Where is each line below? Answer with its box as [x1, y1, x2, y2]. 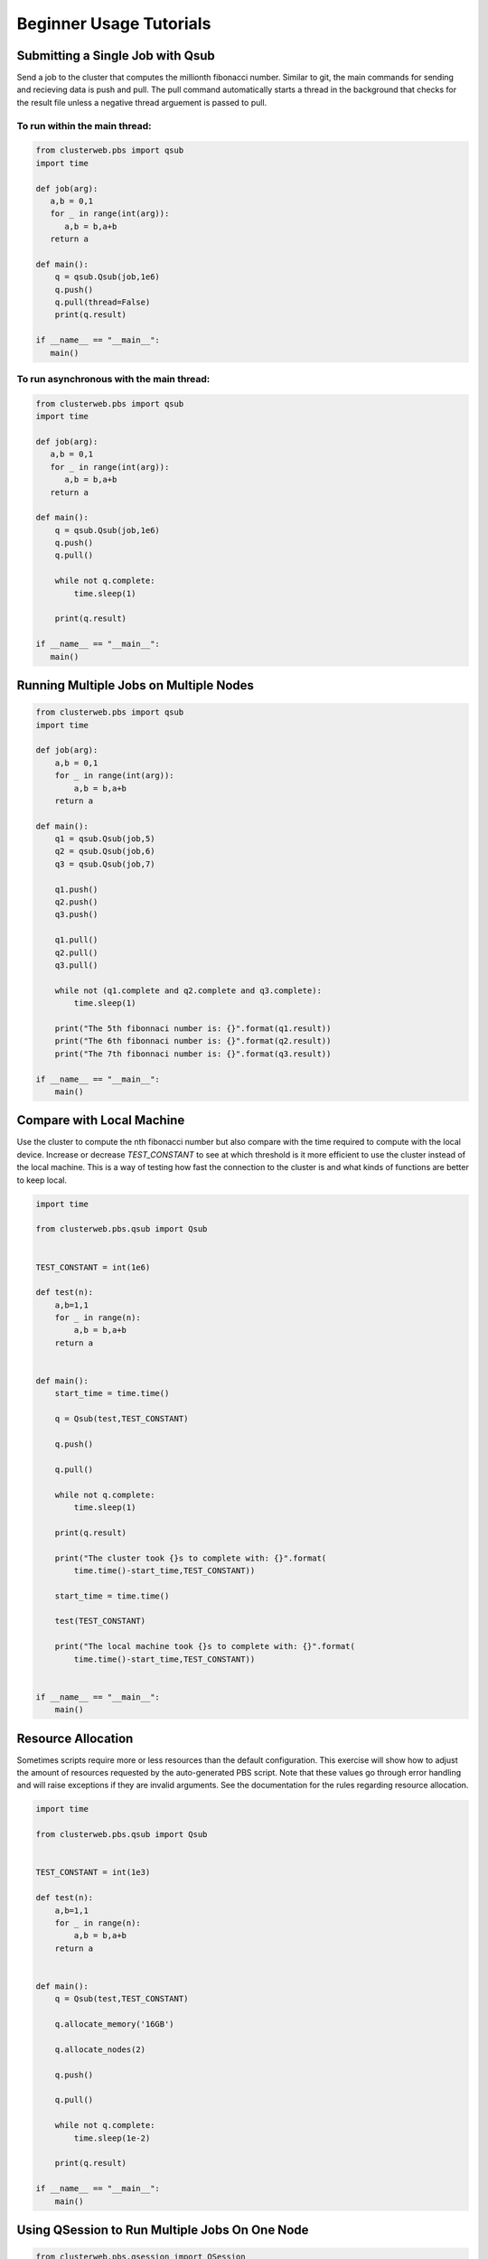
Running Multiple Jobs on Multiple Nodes [16, 678, 255, 693]
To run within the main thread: [16, 119, 152, 132]
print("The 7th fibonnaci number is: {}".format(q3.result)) [54, 1048, 332, 1059]
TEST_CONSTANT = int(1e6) [35, 1261, 151, 1272]
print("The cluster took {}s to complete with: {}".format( [54, 1552, 327, 1563]
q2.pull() [54, 947, 99, 958]
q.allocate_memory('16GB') [54, 2020, 175, 2029]
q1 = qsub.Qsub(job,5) [54, 834, 155, 844]
